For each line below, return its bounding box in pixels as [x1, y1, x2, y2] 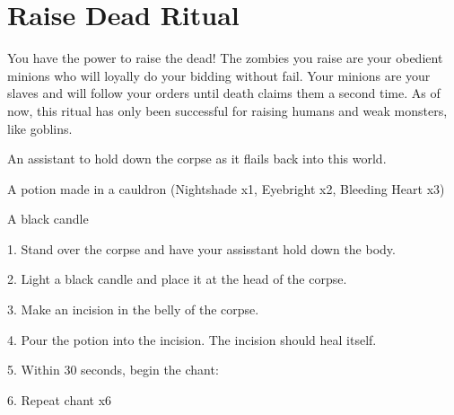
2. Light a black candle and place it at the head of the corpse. [7, 269, 347, 288]
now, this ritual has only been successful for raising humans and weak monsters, [7, 101, 448, 119]
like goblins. [7, 119, 73, 137]
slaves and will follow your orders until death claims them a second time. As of [7, 84, 441, 102]
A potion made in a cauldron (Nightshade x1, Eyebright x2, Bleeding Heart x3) [7, 179, 445, 198]
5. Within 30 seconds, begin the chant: [7, 360, 219, 379]
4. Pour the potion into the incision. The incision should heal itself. [7, 330, 377, 349]
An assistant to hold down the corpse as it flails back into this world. [7, 149, 387, 168]
